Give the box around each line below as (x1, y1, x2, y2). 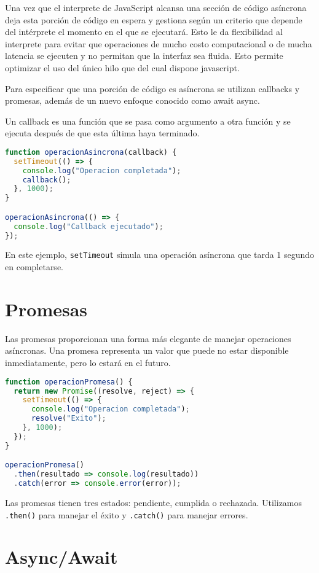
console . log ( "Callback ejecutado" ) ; (14, 222, 163, 231)
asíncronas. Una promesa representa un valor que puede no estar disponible (5, 344, 289, 357)
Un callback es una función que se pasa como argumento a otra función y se (5, 114, 291, 127)
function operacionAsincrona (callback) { (5, 147, 177, 157)
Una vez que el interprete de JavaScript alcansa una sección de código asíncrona (5, 1, 307, 14)
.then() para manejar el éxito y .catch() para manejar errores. (5, 508, 248, 521)
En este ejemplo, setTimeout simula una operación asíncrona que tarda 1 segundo (5, 248, 315, 261)
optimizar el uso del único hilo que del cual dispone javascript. (5, 61, 240, 74)
